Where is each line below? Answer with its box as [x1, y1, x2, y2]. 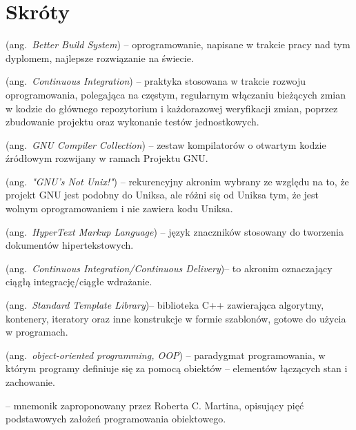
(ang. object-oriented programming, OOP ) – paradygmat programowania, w [6, 347, 326, 362]
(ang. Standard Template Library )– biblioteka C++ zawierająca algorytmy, [6, 298, 324, 312]
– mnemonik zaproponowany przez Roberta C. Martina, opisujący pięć [6, 398, 304, 412]
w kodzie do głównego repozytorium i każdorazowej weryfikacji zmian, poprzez [6, 101, 338, 115]
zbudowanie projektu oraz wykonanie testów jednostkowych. [6, 114, 259, 129]
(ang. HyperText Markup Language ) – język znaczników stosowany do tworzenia [6, 224, 344, 238]
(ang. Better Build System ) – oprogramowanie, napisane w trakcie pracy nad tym [6, 37, 350, 52]
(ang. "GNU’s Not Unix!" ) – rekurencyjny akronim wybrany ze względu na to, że [6, 174, 349, 188]
